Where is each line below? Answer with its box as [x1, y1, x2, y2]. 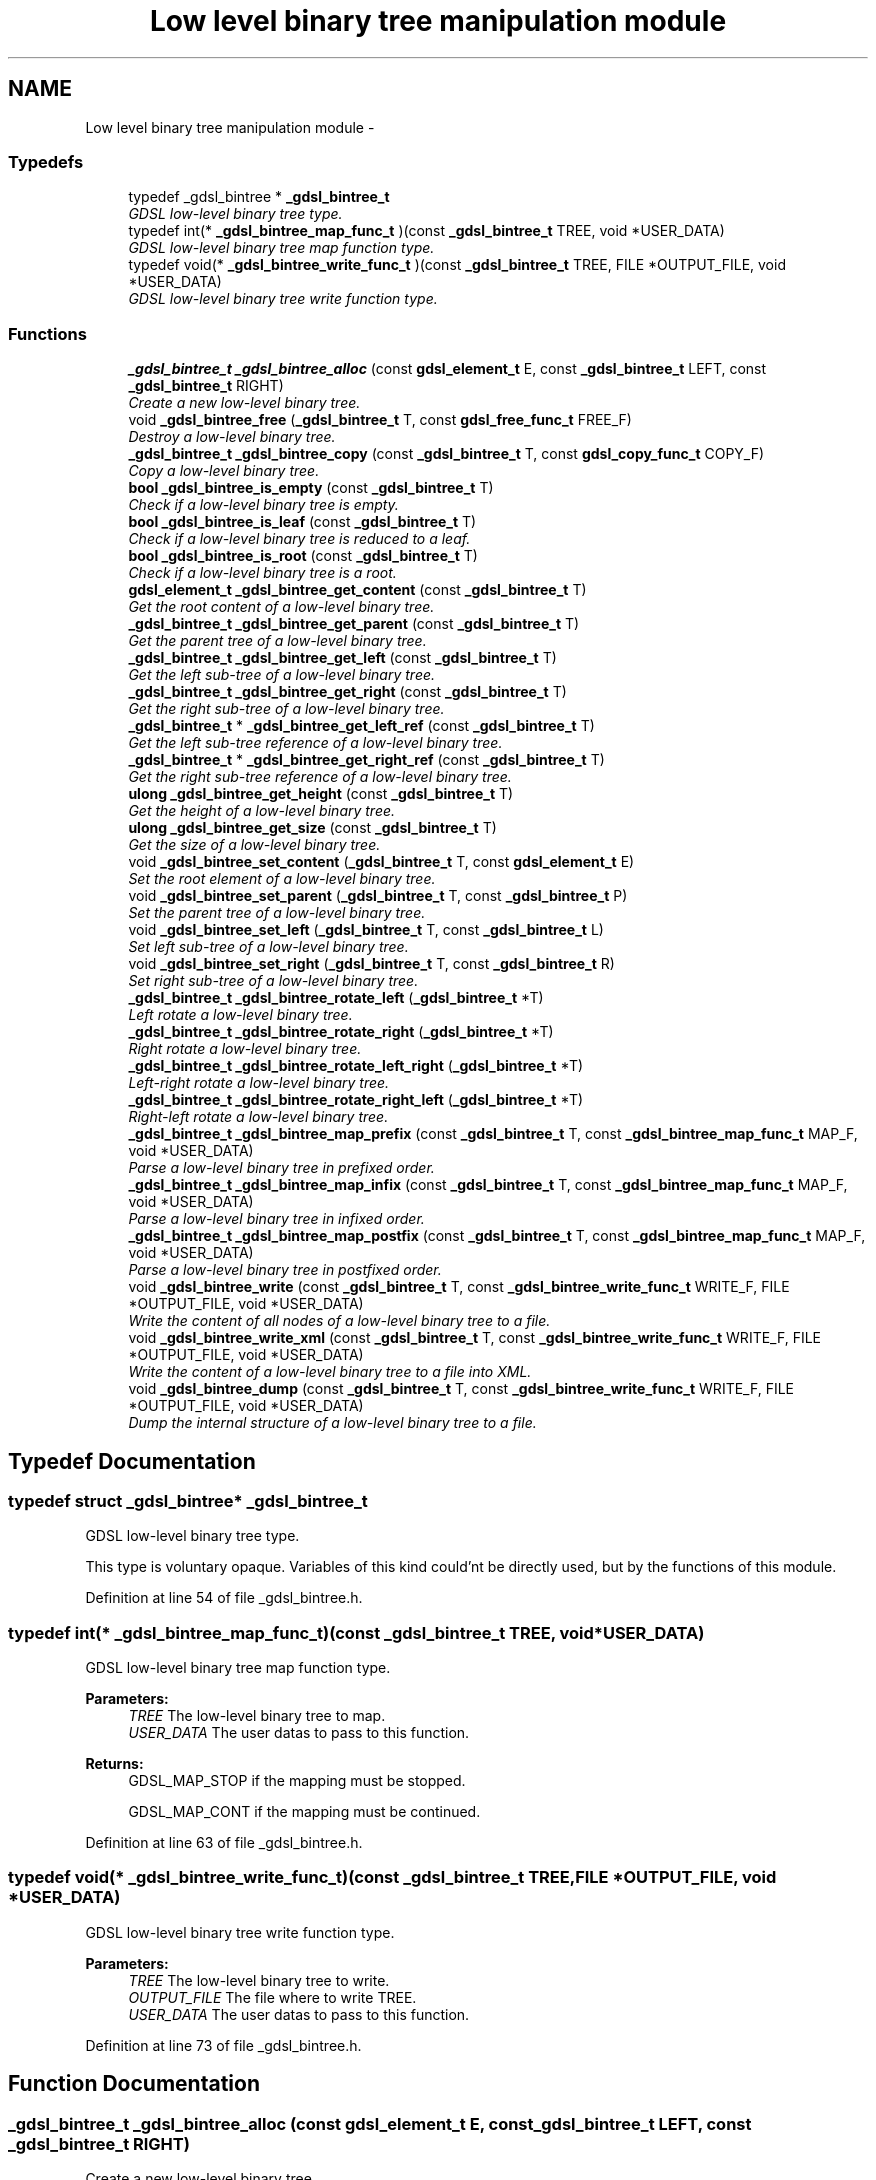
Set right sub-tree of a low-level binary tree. [128, 972, 419, 990]
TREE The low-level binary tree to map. [128, 1707, 386, 1725]
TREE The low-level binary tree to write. [128, 1971, 390, 1989]
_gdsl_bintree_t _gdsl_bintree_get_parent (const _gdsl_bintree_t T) [128, 615, 580, 633]
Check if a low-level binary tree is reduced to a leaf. [128, 530, 471, 548]
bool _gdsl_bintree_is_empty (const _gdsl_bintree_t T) [128, 479, 494, 497]
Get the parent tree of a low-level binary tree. [128, 632, 427, 650]
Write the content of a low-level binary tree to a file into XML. [128, 1363, 532, 1381]
